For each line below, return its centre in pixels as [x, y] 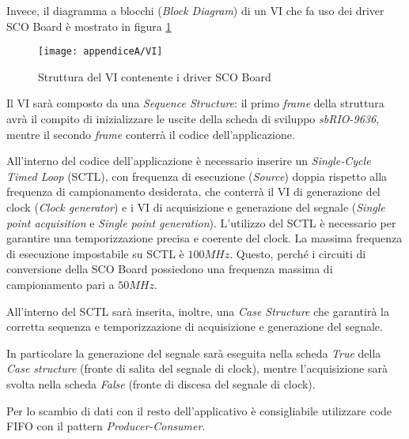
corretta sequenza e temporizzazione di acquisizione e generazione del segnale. [195, 326]
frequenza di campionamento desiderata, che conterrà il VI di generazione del [193, 191]
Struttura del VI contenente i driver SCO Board [155, 76]
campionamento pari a [61, 284]
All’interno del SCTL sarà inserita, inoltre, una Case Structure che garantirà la [198, 311]
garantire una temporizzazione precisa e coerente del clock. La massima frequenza [204, 238]
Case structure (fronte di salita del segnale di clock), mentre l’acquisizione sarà [197, 368]
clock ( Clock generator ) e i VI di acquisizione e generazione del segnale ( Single [196, 207]
